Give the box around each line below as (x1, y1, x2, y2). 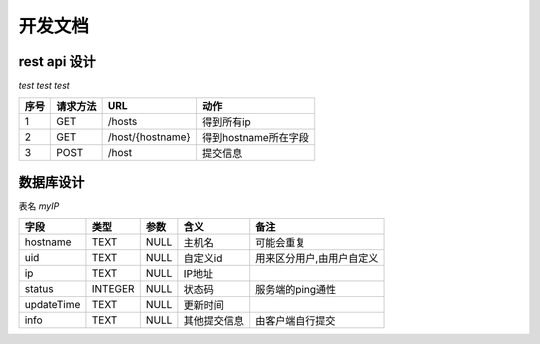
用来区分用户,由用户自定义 (255, 251, 379, 265)
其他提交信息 (183, 314, 245, 328)
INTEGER (91, 282, 135, 296)
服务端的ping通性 (255, 283, 337, 297)
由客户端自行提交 (255, 314, 336, 328)
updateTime (24, 298, 81, 312)
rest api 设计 (18, 53, 97, 70)
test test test (18, 80, 70, 92)
